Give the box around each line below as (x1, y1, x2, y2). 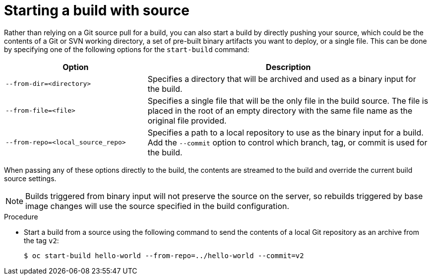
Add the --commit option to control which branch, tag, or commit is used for (147, 137, 428, 147)
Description (266, 62, 311, 72)
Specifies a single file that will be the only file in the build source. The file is (147, 95, 429, 106)
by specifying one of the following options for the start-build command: (4, 45, 249, 54)
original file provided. (147, 115, 227, 126)
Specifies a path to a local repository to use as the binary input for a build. (147, 127, 424, 138)
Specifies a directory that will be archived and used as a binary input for (147, 73, 416, 84)
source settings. (4, 174, 57, 183)
